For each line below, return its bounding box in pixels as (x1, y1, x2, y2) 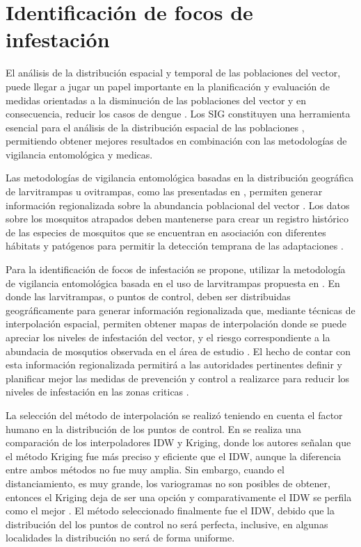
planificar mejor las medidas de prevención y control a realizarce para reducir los (6, 370, 350, 385)
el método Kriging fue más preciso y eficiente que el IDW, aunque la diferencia (6, 448, 342, 463)
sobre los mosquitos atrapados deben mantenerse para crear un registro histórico (6, 211, 348, 226)
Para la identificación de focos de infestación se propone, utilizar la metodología (6, 262, 346, 277)
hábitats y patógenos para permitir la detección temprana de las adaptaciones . (6, 238, 344, 253)
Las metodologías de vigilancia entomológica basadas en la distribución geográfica (6, 170, 354, 185)
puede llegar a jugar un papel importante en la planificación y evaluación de (6, 79, 330, 93)
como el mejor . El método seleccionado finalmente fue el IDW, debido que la (6, 503, 335, 518)
